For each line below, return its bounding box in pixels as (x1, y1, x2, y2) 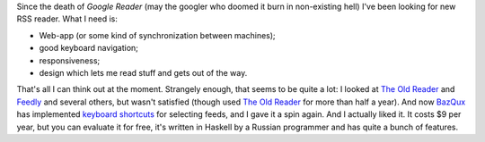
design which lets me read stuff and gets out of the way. (39, 67, 248, 78)
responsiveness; (39, 54, 101, 66)
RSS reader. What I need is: (16, 13, 119, 24)
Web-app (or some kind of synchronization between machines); (39, 29, 276, 40)
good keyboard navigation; (39, 43, 139, 54)
